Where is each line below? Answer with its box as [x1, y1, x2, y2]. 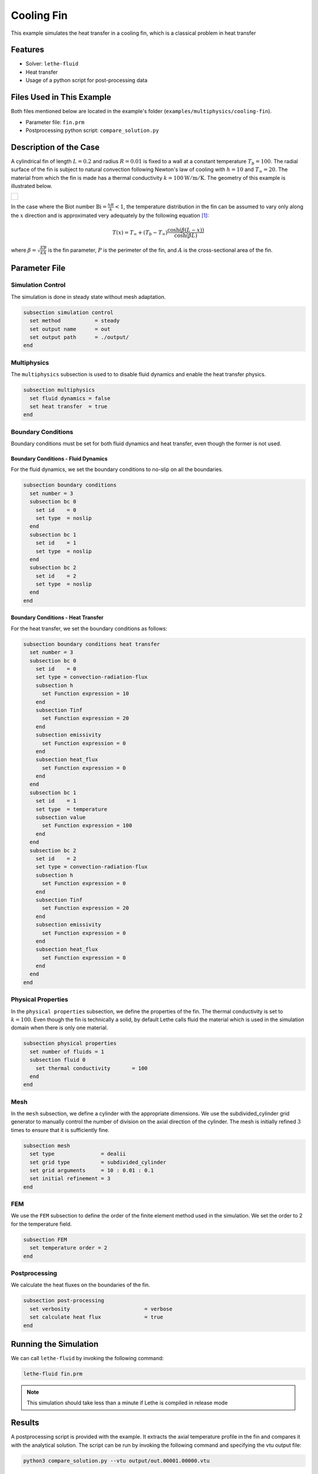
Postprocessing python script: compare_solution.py [25, 127, 159, 134]
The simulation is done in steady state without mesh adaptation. [11, 293, 166, 300]
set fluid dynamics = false [29, 395, 111, 402]
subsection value [35, 814, 86, 821]
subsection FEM [23, 1236, 67, 1243]
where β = [11, 246, 37, 254]
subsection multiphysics [23, 387, 95, 393]
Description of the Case [11, 142, 100, 152]
